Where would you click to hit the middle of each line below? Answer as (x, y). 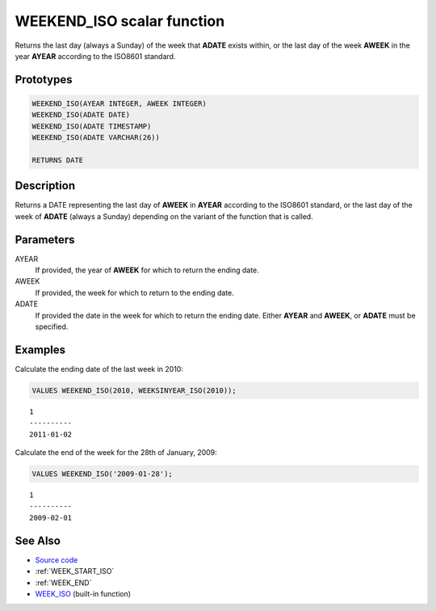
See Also (38, 540)
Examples (40, 350)
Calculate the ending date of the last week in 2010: (99, 369)
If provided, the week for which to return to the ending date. (134, 293)
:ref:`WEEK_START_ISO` (75, 571)
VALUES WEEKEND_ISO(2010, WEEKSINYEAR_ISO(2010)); (134, 390)
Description (45, 186)
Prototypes (44, 80)
